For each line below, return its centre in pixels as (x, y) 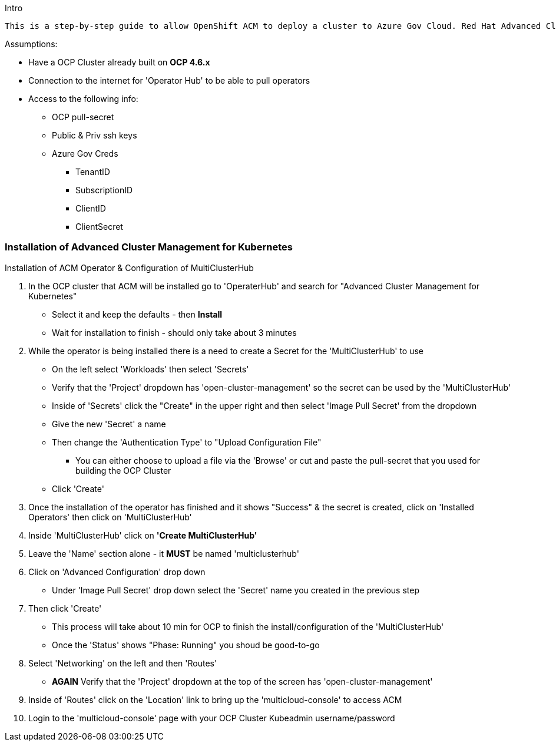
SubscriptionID (104, 190)
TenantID (93, 172)
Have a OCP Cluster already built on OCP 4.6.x (119, 62)
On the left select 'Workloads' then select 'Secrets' (150, 369)
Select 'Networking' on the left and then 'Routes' (123, 663)
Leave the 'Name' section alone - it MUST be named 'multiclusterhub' (164, 553)
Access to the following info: (83, 99)
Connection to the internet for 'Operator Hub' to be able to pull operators (169, 80)
